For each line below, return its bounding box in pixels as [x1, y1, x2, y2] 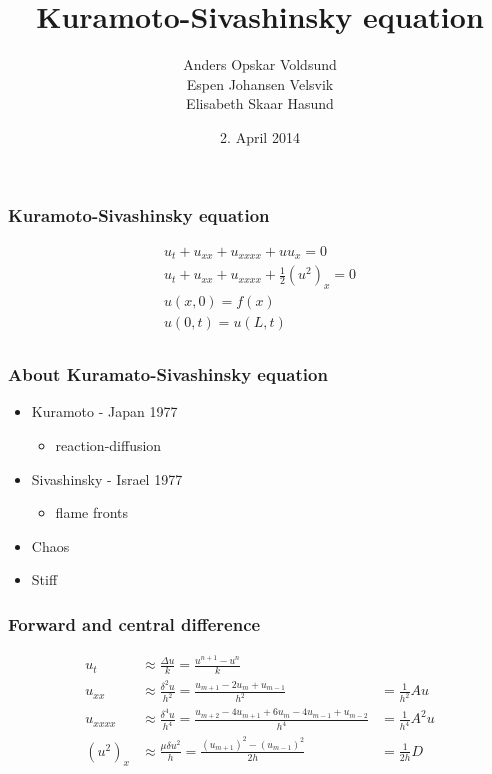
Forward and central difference [8, 611, 261, 636]
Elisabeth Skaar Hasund [186, 93, 334, 114]
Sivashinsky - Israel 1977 [31, 468, 183, 489]
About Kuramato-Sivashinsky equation [8, 362, 328, 387]
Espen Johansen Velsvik [186, 73, 334, 94]
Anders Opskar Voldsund [183, 54, 337, 75]
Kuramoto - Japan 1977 [31, 401, 178, 422]
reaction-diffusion [55, 435, 162, 456]
